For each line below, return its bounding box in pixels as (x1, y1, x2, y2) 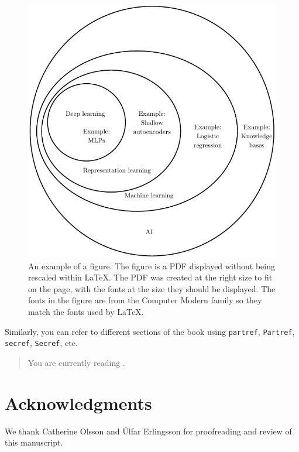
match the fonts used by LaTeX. (28, 306, 144, 318)
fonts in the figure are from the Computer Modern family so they (28, 294, 262, 306)
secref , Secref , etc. (5, 337, 78, 349)
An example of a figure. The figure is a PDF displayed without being (28, 259, 276, 272)
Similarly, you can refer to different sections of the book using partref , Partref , (5, 325, 295, 337)
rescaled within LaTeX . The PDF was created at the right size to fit (28, 271, 273, 283)
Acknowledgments (5, 391, 152, 415)
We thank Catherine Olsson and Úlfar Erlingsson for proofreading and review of (5, 424, 292, 437)
